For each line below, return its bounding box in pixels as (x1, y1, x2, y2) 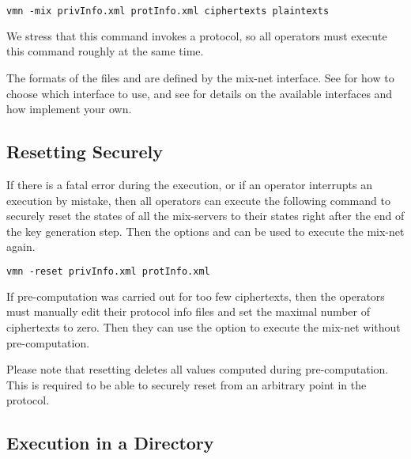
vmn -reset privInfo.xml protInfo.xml (6, 266, 210, 278)
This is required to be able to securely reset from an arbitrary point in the (6, 376, 367, 393)
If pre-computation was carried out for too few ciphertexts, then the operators (6, 287, 385, 304)
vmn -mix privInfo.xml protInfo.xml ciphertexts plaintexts (6, 6, 330, 17)
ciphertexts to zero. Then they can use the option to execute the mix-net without (6, 319, 401, 336)
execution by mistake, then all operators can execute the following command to (6, 192, 390, 208)
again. (6, 238, 36, 255)
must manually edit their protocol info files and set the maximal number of (6, 303, 371, 320)
